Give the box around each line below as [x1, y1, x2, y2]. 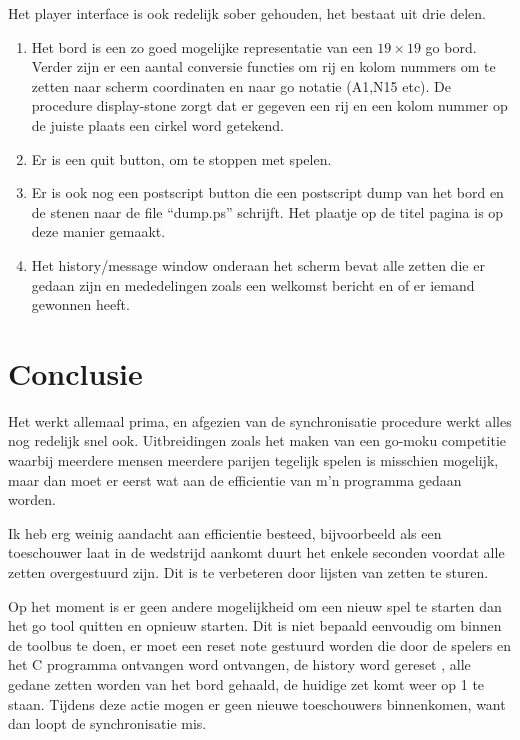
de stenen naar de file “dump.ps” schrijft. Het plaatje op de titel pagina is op [31, 201, 504, 222]
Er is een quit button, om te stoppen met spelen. [31, 148, 332, 169]
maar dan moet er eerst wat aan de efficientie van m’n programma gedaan [8, 469, 462, 490]
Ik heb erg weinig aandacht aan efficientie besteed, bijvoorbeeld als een [8, 522, 442, 543]
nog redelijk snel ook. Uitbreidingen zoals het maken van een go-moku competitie [8, 430, 506, 451]
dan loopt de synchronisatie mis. [8, 713, 207, 734]
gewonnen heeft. [31, 294, 130, 315]
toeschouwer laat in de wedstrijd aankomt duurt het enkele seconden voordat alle [8, 542, 505, 563]
